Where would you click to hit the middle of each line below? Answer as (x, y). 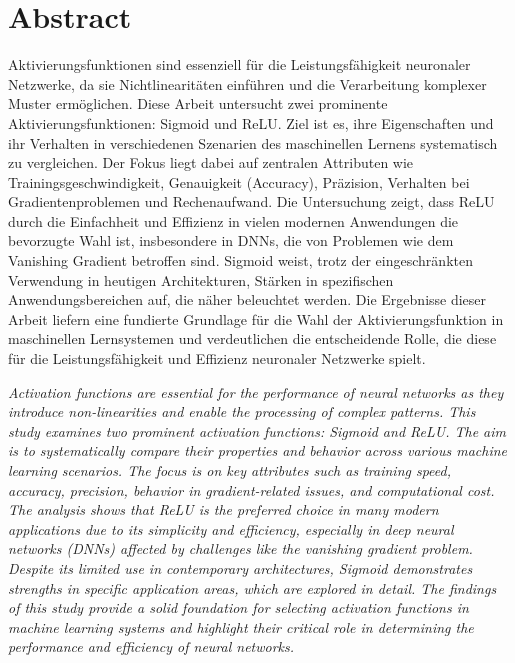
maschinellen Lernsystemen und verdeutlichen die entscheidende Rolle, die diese (252, 338)
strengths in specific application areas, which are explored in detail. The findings (252, 587)
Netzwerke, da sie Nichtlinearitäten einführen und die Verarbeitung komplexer (247, 83)
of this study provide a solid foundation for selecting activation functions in (238, 607)
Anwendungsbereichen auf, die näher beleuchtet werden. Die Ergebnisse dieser (247, 299)
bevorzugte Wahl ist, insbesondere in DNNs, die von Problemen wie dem (231, 240)
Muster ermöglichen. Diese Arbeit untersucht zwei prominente (198, 103)
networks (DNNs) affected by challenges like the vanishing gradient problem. (240, 548)
